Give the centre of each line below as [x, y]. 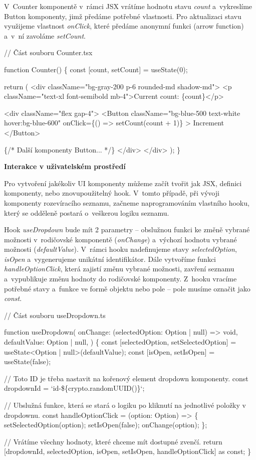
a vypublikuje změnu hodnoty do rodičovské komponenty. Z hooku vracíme [120, 279]
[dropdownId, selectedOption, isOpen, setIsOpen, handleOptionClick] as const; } [127, 451]
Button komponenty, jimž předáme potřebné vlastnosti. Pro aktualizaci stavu [123, 16]
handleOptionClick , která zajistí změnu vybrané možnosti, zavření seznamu [119, 269]
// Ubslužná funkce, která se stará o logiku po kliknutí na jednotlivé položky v [125, 405]
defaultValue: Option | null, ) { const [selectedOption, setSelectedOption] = [120, 342]
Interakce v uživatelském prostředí [65, 166]
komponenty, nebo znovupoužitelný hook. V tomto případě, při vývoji [112, 193]
